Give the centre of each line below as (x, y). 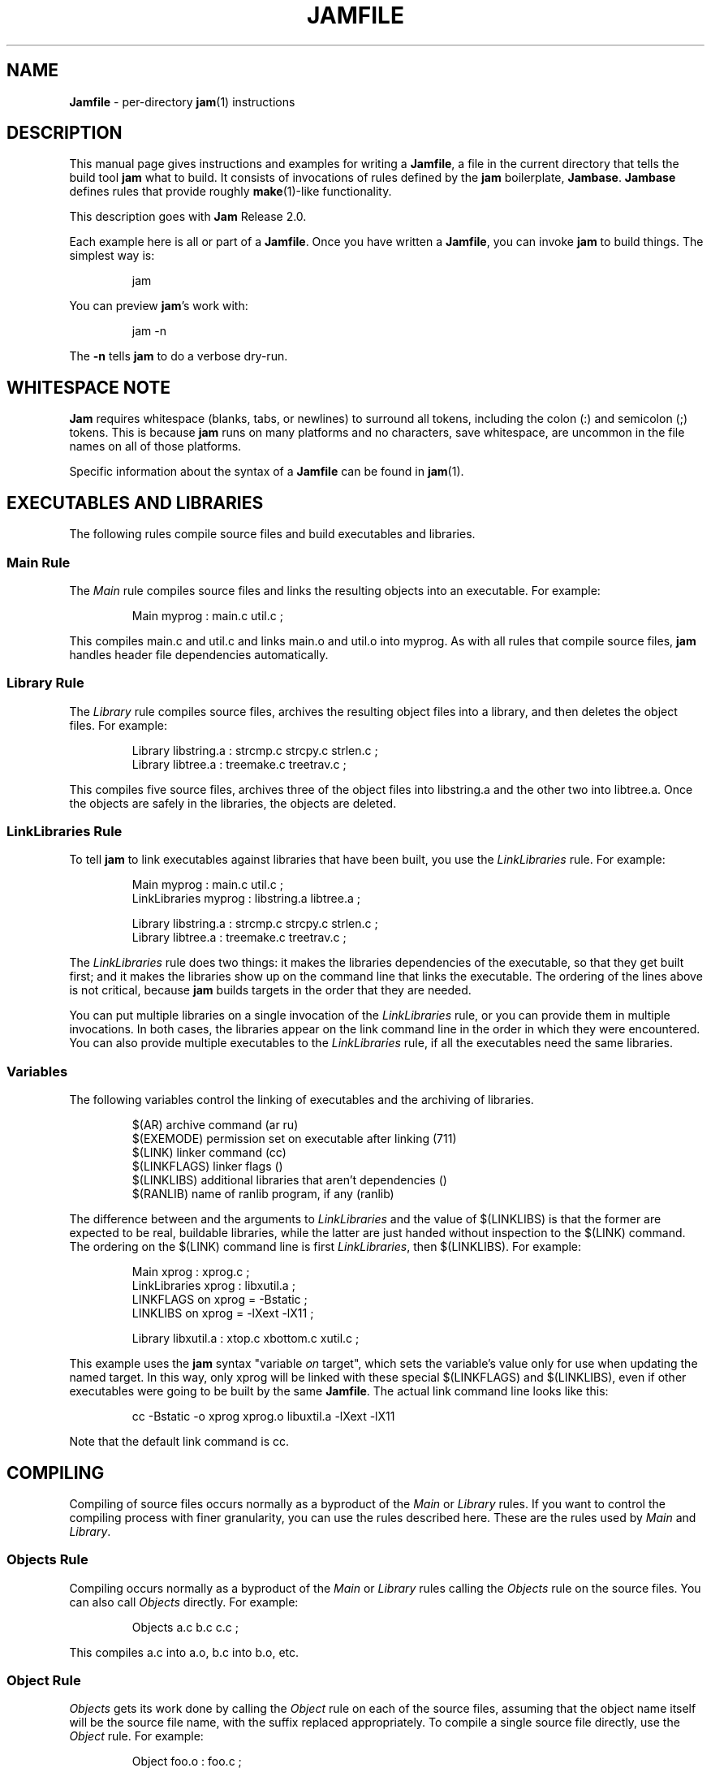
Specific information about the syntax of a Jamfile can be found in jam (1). (267, 472)
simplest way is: (112, 256)
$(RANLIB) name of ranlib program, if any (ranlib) (263, 1194)
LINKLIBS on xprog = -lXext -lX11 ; (223, 1313)
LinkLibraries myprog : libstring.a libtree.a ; (246, 899)
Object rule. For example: (136, 1736)
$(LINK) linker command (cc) (209, 1153)
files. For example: (118, 725)
